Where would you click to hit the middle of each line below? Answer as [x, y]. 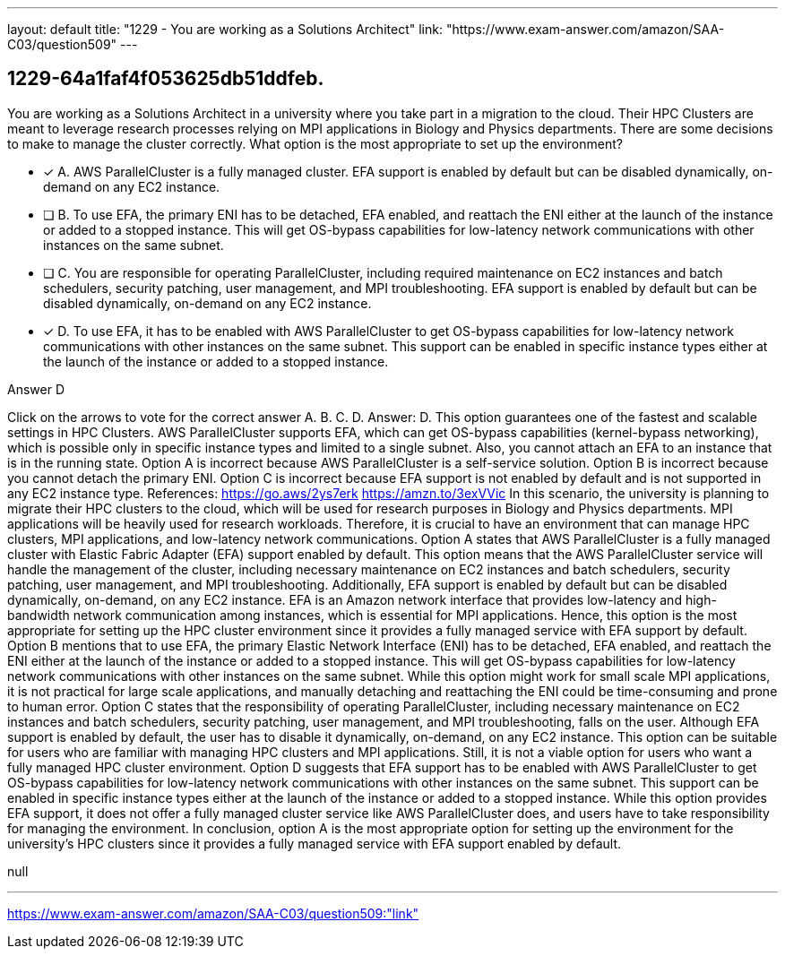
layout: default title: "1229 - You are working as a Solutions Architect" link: [225, 29]
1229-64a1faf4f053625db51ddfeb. [166, 79]
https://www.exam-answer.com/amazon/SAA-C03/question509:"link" [213, 913]
